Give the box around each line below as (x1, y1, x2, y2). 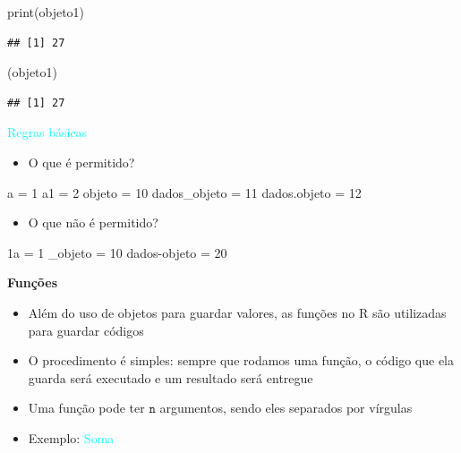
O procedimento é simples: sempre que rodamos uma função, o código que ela (28, 351, 455, 370)
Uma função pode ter (28, 398, 145, 417)
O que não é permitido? (28, 213, 158, 232)
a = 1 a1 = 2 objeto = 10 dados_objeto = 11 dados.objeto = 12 (7, 183, 362, 201)
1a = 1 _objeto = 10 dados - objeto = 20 (7, 243, 227, 261)
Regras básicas (7, 123, 88, 141)
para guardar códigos (28, 321, 144, 339)
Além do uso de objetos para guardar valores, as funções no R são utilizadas (28, 303, 447, 321)
